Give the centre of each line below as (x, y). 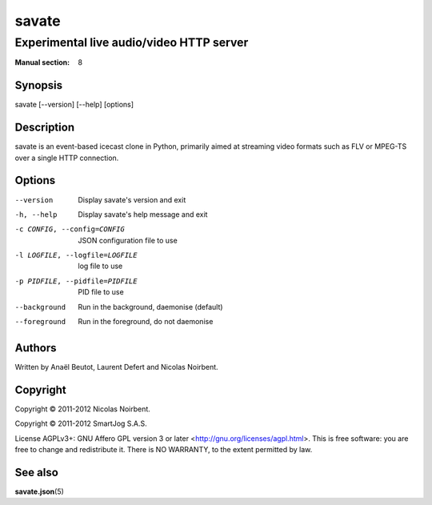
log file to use (100, 266)
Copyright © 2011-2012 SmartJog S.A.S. (81, 423)
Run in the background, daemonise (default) (150, 307)
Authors (36, 348)
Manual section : (42, 62)
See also (37, 472)
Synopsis (39, 85)
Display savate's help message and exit (143, 214)
